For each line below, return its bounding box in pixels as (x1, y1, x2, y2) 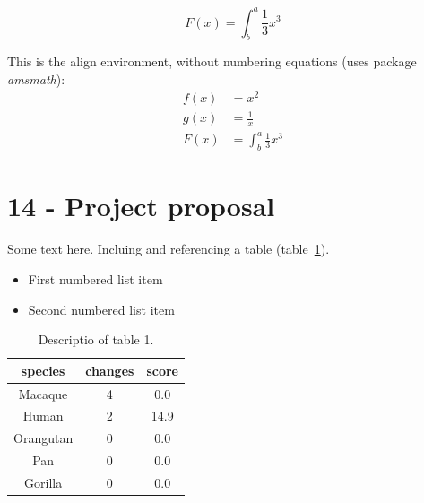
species (21, 360, 65, 379)
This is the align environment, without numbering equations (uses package (7, 52, 417, 71)
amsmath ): (7, 69, 65, 88)
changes (85, 360, 134, 379)
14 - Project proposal (7, 187, 275, 224)
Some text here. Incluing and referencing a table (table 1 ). (7, 239, 330, 258)
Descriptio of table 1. (38, 330, 154, 349)
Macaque (18, 384, 68, 403)
